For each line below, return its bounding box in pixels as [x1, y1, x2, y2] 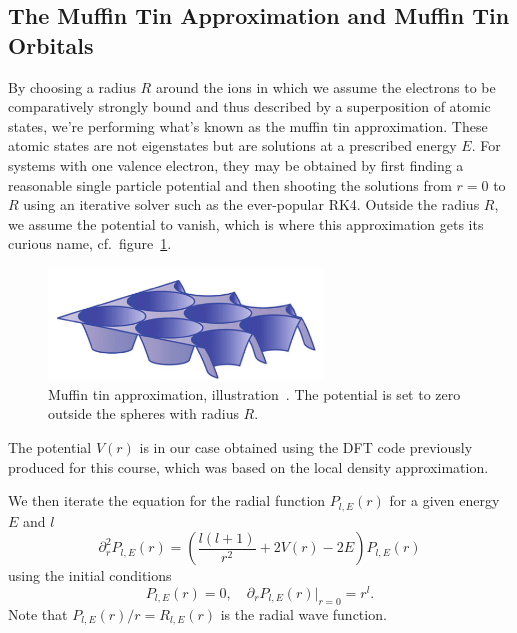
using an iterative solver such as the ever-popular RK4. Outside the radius [23, 194, 480, 215]
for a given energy [389, 490, 500, 511]
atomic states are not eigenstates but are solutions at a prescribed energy [8, 135, 457, 156]
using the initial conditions [8, 565, 172, 586]
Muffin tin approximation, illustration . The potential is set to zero [48, 383, 461, 404]
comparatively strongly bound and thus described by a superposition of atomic [8, 96, 491, 117]
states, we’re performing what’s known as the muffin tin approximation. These [8, 115, 488, 136]
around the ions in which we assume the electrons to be [155, 76, 496, 97]
